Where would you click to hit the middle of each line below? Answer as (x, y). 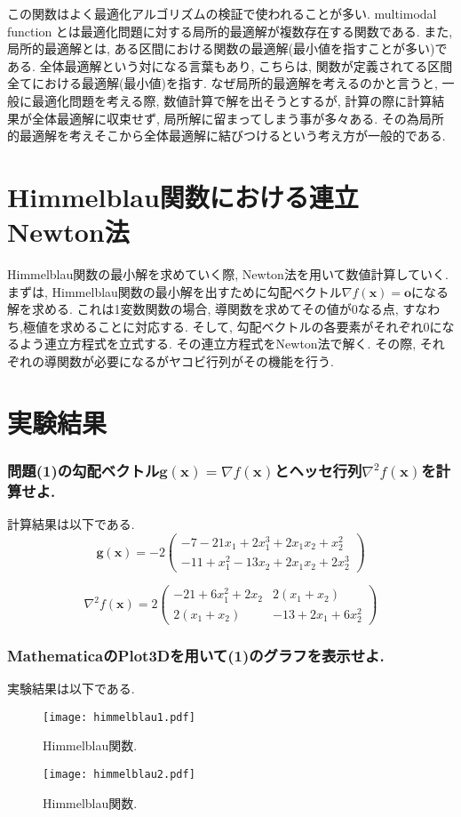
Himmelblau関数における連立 (183, 196)
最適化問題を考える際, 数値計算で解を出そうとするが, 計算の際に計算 (232, 100)
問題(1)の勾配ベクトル (83, 470)
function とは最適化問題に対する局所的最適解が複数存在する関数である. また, (230, 31)
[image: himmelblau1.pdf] (119, 717)
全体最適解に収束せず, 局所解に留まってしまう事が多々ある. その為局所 (238, 118)
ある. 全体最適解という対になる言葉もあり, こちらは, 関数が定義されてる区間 (230, 65)
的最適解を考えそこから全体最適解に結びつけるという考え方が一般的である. (227, 136)
